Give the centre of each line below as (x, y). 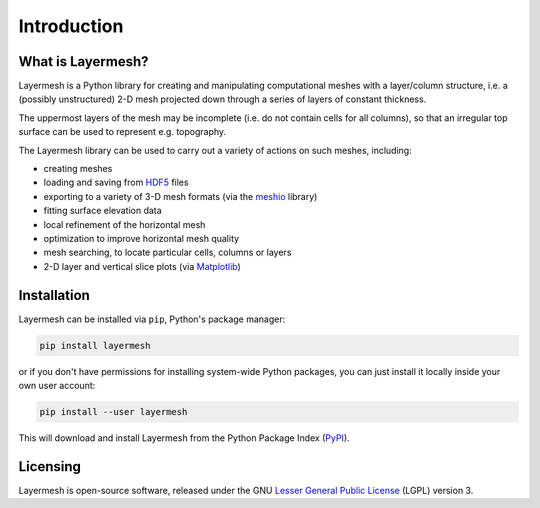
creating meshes (78, 169)
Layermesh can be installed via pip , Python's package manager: (152, 319)
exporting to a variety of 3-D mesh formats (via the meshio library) (180, 196)
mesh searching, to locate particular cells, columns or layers (167, 252)
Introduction (71, 26)
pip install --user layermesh (113, 411)
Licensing (50, 466)
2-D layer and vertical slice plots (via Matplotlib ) (142, 266)
